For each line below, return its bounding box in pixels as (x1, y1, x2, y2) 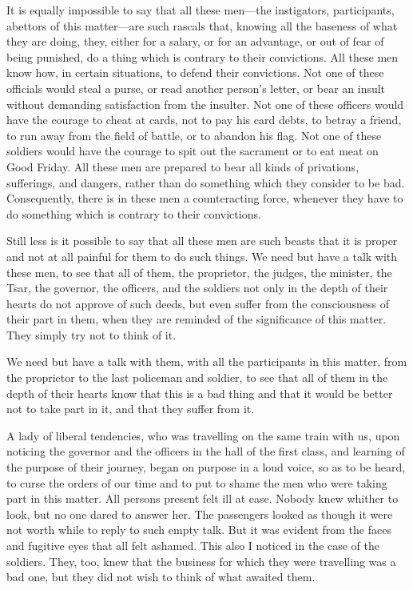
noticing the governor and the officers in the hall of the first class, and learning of (6, 443, 405, 460)
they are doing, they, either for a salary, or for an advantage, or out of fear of (6, 33, 384, 50)
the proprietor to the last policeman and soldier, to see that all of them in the (6, 369, 388, 386)
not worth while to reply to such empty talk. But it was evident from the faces (6, 521, 391, 538)
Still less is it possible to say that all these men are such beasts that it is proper (6, 232, 398, 249)
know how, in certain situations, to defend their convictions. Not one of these (6, 64, 384, 81)
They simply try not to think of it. (6, 326, 177, 343)
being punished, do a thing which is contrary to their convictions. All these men (6, 48, 399, 65)
